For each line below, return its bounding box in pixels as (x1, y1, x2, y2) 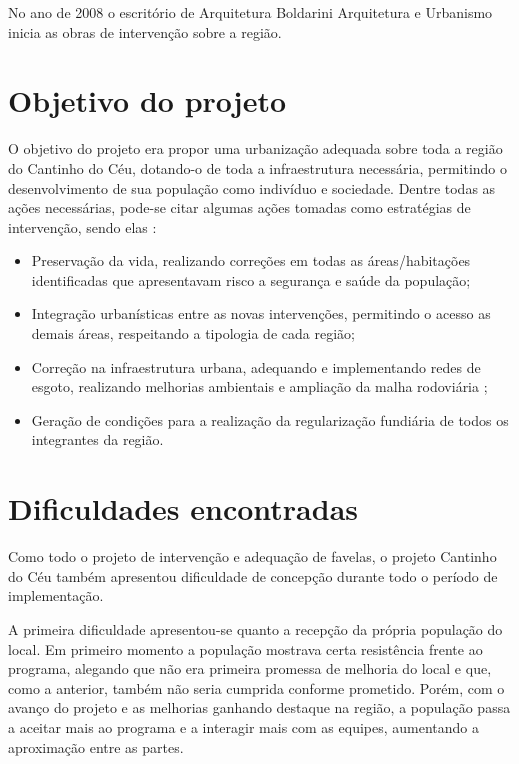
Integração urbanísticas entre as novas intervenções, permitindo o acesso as (31, 303, 491, 324)
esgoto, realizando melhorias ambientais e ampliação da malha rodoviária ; (31, 376, 488, 397)
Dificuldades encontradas (8, 488, 359, 529)
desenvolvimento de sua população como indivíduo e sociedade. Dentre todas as (8, 177, 496, 198)
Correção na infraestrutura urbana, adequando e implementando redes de (31, 356, 481, 377)
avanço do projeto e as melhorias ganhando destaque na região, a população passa (8, 697, 511, 718)
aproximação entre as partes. (8, 736, 184, 757)
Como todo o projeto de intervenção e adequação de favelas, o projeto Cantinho (8, 546, 497, 567)
